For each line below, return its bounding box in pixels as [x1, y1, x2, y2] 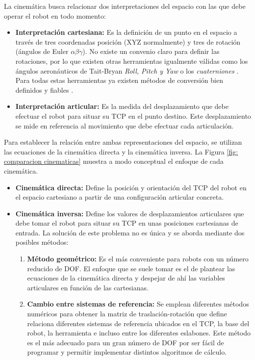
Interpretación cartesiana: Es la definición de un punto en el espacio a [15, 27, 237, 37]
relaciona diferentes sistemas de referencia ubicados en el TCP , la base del [27, 318, 250, 328]
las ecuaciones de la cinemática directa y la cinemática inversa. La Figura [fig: [4, 146, 238, 156]
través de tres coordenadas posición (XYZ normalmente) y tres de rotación [15, 36, 241, 47]
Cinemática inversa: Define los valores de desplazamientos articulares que [15, 208, 244, 218]
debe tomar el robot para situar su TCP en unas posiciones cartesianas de [15, 218, 238, 228]
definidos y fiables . [15, 84, 74, 95]
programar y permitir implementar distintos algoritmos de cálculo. [27, 347, 227, 357]
